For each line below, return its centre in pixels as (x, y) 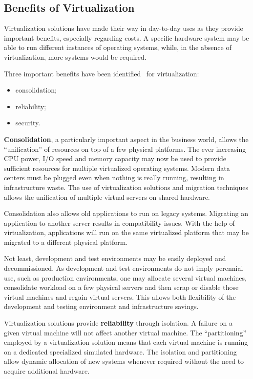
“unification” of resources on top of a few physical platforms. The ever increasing (125, 149)
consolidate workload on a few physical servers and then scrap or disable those (121, 287)
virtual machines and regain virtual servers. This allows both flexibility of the (120, 296)
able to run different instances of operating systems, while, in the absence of (118, 47)
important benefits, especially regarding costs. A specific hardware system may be (126, 37)
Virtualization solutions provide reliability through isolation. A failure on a (118, 323)
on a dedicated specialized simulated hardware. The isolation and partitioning (120, 351)
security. (28, 123)
